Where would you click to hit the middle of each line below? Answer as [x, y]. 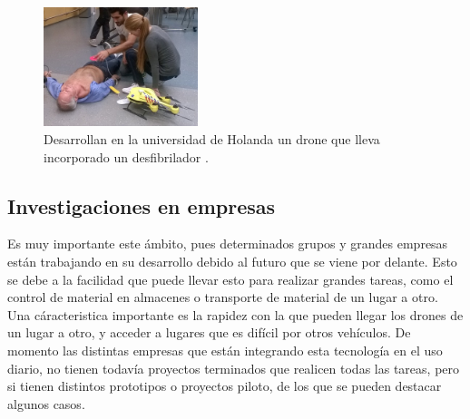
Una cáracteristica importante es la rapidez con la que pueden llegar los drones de [235, 314]
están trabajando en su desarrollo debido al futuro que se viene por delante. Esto [232, 261]
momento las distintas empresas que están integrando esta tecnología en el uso [225, 350]
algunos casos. [46, 403]
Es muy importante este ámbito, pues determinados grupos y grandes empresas [228, 244]
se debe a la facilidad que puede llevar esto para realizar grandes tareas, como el [230, 279]
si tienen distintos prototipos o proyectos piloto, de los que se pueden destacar [225, 386]
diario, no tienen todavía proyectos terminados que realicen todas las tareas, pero [234, 368]
